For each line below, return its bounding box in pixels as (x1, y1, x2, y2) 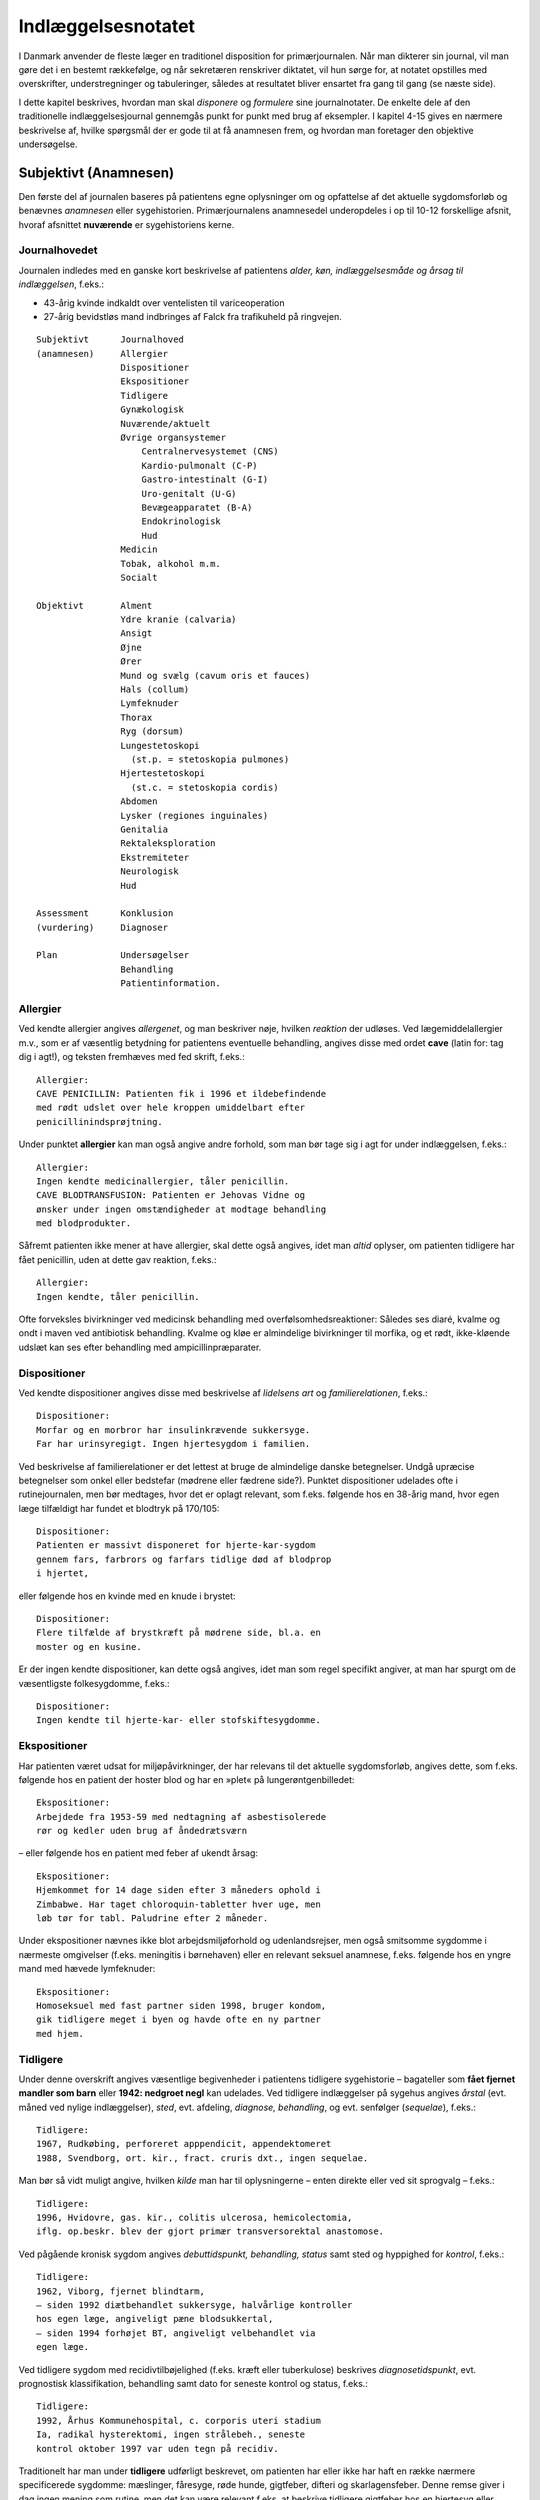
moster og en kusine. (36, 1641, 142, 1652)
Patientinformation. (120, 978, 222, 989)
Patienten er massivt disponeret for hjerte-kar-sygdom (36, 1540, 316, 1551)
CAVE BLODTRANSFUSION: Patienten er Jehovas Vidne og (36, 1190, 305, 1201)
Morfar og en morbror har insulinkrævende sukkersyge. (36, 1424, 311, 1435)
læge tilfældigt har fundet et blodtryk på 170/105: (18, 1502, 220, 1514)
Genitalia (120, 823, 169, 835)
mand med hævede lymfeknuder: (18, 1963, 156, 1975)
